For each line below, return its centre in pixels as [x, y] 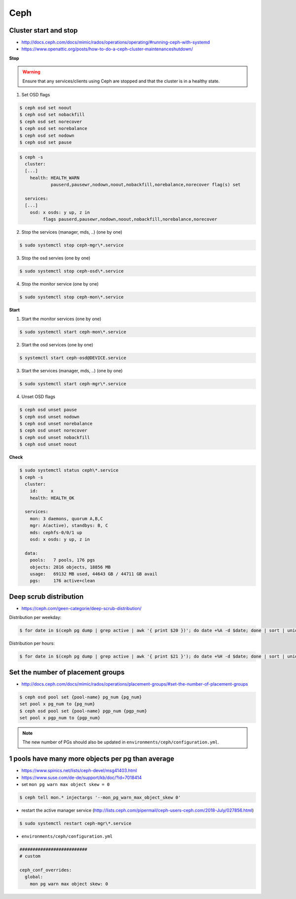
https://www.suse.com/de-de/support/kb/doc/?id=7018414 [82, 777]
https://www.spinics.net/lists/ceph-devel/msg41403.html [79, 771]
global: [34, 877]
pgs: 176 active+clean [63, 581]
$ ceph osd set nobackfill [52, 115]
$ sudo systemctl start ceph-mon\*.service [73, 332]
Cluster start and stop [43, 30]
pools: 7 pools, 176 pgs [63, 560]
